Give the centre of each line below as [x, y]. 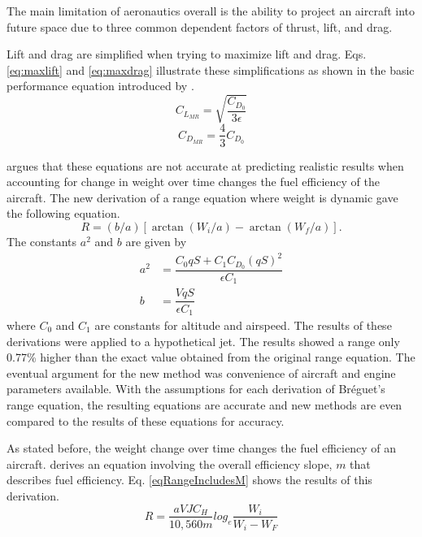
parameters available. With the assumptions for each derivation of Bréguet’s [196, 389]
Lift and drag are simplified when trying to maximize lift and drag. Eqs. [187, 54]
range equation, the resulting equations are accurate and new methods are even [204, 404]
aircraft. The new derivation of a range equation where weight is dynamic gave [202, 197]
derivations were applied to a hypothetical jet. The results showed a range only [203, 341]
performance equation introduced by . [100, 86]
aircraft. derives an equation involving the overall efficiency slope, [170, 463]
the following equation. [63, 213]
